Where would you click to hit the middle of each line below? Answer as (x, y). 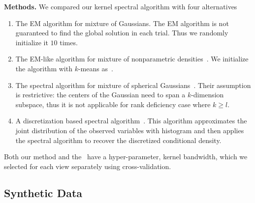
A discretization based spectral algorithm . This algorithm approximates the (131, 121)
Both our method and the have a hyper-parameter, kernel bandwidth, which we (126, 157)
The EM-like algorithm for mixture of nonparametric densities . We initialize (132, 59)
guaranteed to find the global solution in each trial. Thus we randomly (122, 33)
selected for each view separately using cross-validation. (88, 166)
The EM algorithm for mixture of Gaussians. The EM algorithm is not (122, 23)
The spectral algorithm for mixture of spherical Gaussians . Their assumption (133, 85)
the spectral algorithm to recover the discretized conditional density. (118, 140)
